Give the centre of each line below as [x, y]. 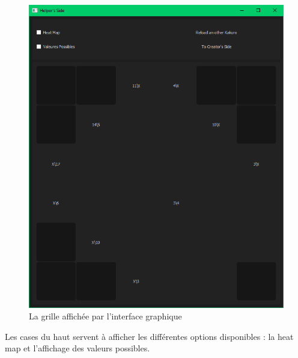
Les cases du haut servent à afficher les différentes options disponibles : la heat [149, 336]
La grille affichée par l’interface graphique [105, 316]
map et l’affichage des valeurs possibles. [78, 348]
